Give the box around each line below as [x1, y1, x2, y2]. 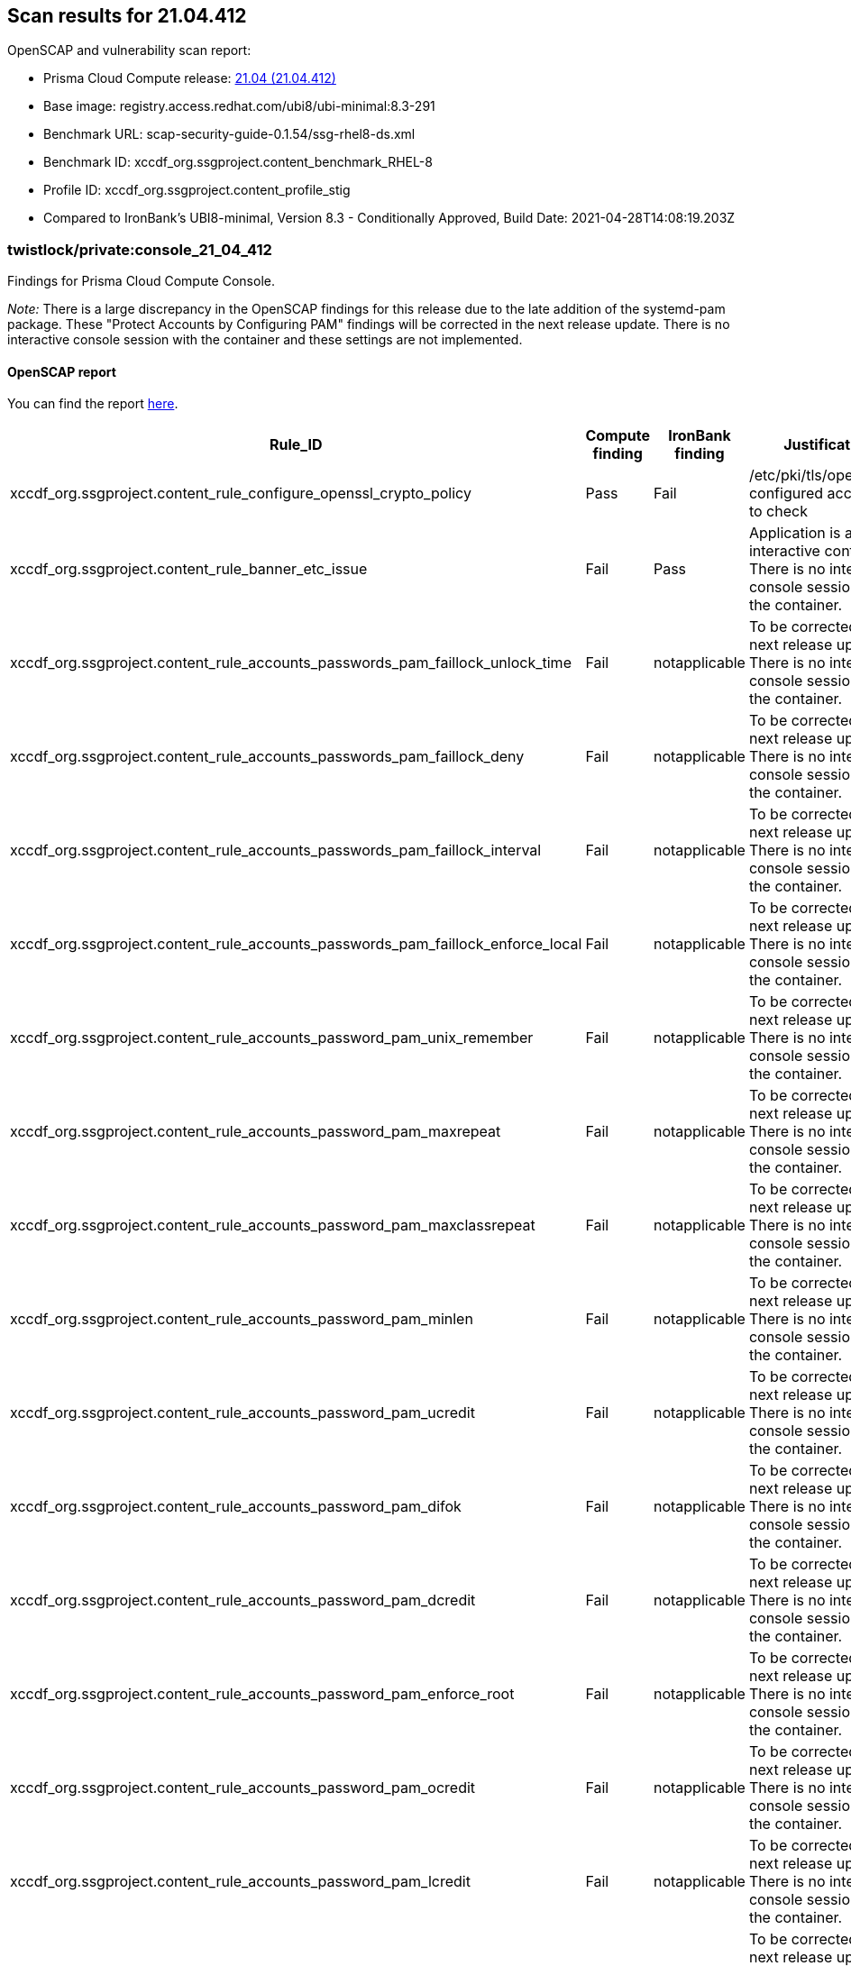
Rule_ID [269, 435, 323, 454]
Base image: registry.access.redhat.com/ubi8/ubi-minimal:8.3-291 [43, 98, 435, 114]
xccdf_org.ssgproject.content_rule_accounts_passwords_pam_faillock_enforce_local [10, 935, 582, 954]
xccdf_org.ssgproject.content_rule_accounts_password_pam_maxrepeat [10, 1122, 501, 1141]
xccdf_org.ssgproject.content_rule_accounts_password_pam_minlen [10, 1310, 473, 1329]
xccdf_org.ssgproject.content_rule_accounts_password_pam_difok [10, 1497, 462, 1516]
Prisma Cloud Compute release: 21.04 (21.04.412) [43, 70, 336, 87]
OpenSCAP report [7, 363, 116, 379]
